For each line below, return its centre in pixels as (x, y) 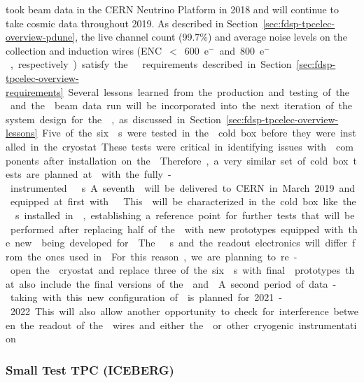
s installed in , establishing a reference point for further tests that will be (185, 215)
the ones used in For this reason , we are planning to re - (162, 256)
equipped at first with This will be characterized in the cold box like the (183, 201)
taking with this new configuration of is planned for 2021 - (146, 297)
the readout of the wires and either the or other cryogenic (157, 325)
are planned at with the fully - (99, 174)
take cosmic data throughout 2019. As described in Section (132, 23)
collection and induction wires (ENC (84, 50)
